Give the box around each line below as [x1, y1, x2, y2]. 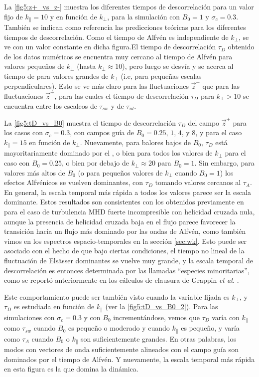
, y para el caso [195, 127, 242, 138]
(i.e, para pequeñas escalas [121, 71, 202, 81]
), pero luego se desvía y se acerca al [122, 61, 234, 71]
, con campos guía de [70, 127, 134, 138]
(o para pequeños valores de [78, 167, 163, 178]
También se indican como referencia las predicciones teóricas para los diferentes [4, 22, 246, 32]
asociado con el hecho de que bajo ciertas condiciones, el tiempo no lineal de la [4, 245, 245, 256]
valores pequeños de [4, 61, 65, 71]
